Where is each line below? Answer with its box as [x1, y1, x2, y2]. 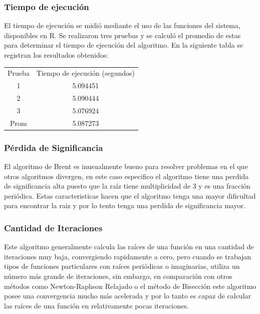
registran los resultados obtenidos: [4, 50, 109, 60]
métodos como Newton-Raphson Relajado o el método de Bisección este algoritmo [4, 280, 256, 291]
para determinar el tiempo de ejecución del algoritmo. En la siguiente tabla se [4, 40, 243, 50]
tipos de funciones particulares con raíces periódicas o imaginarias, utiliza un [4, 261, 240, 271]
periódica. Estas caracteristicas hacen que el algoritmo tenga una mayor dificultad [4, 190, 256, 201]
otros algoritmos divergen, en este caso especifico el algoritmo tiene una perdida [4, 171, 249, 181]
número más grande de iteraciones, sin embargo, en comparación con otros [4, 271, 232, 281]
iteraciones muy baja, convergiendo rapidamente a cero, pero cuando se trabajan [4, 251, 251, 261]
